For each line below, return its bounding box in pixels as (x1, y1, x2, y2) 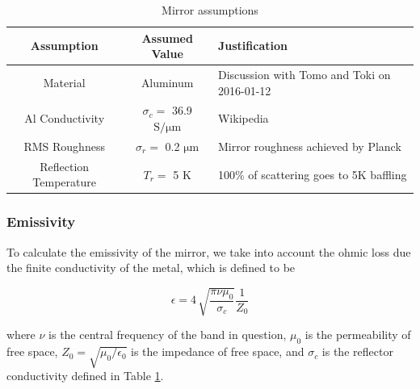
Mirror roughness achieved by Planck (217, 137, 401, 154)
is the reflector (321, 343, 393, 360)
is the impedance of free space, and (131, 343, 304, 360)
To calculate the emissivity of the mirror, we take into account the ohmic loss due (6, 243, 411, 260)
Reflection (40, 157, 90, 174)
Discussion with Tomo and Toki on (217, 66, 391, 83)
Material (43, 73, 86, 90)
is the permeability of (304, 326, 411, 343)
